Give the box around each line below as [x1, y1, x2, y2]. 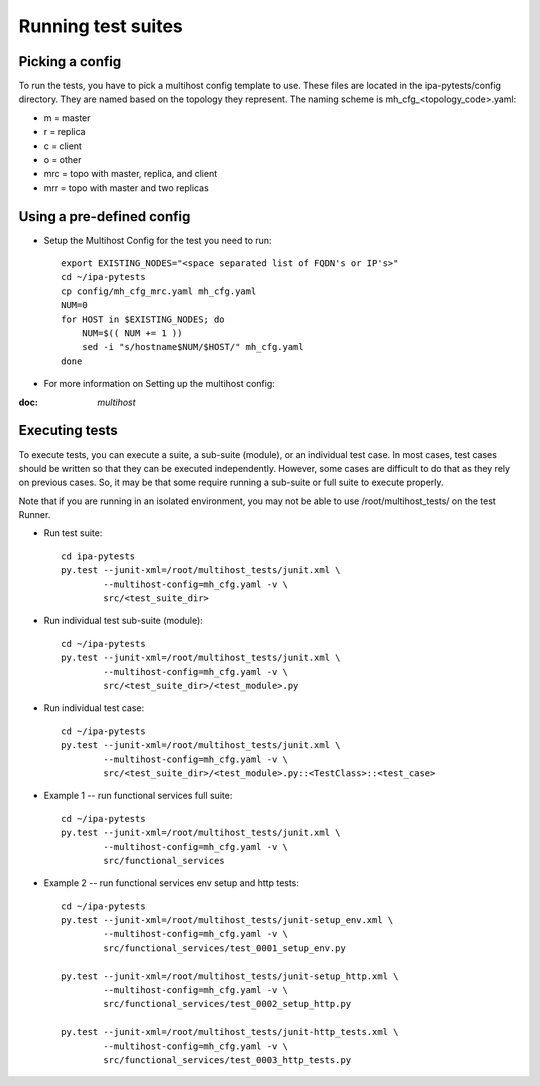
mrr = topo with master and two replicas [43, 181, 209, 194]
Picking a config [18, 53, 122, 70]
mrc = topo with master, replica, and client [43, 168, 218, 180]
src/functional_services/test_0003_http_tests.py [103, 1054, 352, 1065]
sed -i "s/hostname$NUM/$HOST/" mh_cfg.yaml [81, 341, 304, 353]
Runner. [18, 509, 51, 521]
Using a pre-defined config [18, 208, 191, 225]
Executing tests [18, 422, 119, 439]
